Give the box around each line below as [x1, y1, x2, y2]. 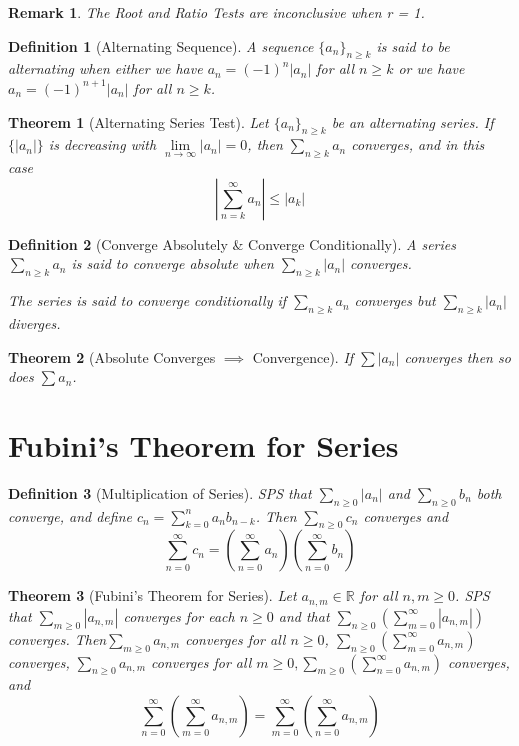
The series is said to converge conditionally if [8, 290, 287, 311]
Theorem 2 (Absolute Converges [8, 346, 216, 367]
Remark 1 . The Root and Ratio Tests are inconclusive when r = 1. [8, 2, 425, 22]
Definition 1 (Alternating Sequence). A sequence [8, 35, 314, 56]
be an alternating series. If [331, 111, 494, 132]
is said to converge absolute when [71, 253, 274, 274]
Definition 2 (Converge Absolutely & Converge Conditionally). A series [8, 233, 456, 254]
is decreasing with [48, 134, 157, 155]
